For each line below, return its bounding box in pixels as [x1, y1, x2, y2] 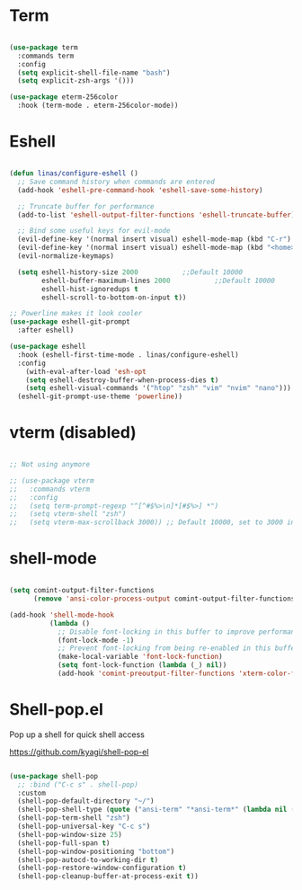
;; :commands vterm [9, 485, 91, 494]
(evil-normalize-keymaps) [17, 252, 115, 261]
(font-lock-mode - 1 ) [57, 636, 135, 645]
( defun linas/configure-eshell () [9, 169, 139, 178]
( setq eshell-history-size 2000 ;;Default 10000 [17, 267, 244, 277]
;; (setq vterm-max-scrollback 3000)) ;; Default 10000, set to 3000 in [9, 518, 296, 527]
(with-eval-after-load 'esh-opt [25, 367, 147, 376]
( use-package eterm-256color [9, 93, 119, 102]
